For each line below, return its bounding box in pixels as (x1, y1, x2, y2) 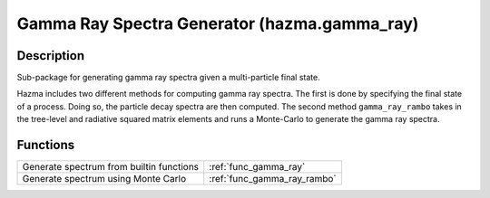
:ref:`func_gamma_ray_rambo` (209, 173, 338, 185)
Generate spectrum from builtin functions (22, 161, 200, 174)
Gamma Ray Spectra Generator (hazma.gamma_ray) (16, 14, 419, 33)
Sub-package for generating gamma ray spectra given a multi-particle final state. (16, 72, 321, 83)
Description (16, 48, 85, 63)
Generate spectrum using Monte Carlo (22, 173, 187, 185)
